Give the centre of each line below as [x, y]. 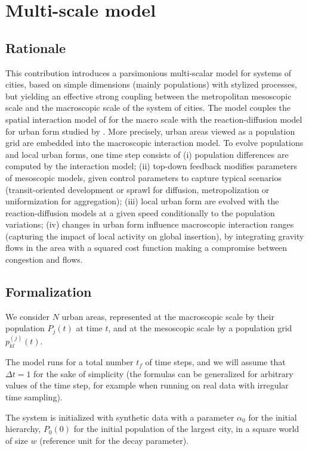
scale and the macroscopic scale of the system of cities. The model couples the [148, 108]
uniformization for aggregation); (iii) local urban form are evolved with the [142, 201]
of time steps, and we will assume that [215, 362]
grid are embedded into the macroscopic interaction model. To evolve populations [154, 143]
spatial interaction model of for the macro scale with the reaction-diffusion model [154, 119]
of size [17, 440]
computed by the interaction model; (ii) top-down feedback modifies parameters [152, 166]
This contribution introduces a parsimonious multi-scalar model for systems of [149, 72]
